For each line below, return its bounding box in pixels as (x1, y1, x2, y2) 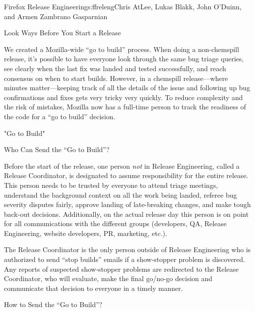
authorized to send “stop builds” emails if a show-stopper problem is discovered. (4, 254, 245, 264)
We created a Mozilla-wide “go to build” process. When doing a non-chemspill (4, 44, 239, 54)
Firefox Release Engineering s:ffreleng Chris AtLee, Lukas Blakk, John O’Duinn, (4, 1, 242, 11)
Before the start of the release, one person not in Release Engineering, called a (4, 160, 240, 171)
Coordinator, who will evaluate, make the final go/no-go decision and (4, 273, 213, 284)
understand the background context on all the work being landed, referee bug (4, 189, 237, 200)
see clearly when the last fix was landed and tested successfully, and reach (4, 63, 227, 73)
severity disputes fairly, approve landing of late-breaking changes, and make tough (4, 199, 251, 209)
